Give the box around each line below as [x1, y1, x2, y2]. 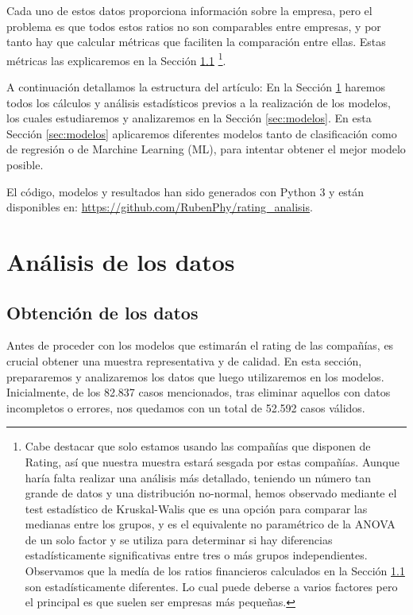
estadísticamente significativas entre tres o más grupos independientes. [25, 547, 368, 563]
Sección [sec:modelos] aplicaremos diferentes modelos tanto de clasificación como [6, 125, 397, 141]
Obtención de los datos [6, 300, 199, 324]
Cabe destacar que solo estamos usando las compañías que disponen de [25, 438, 371, 454]
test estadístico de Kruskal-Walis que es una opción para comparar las [25, 500, 368, 516]
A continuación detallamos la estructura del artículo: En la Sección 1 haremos [6, 79, 385, 95]
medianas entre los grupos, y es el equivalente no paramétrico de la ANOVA [25, 516, 396, 532]
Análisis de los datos [6, 245, 235, 277]
